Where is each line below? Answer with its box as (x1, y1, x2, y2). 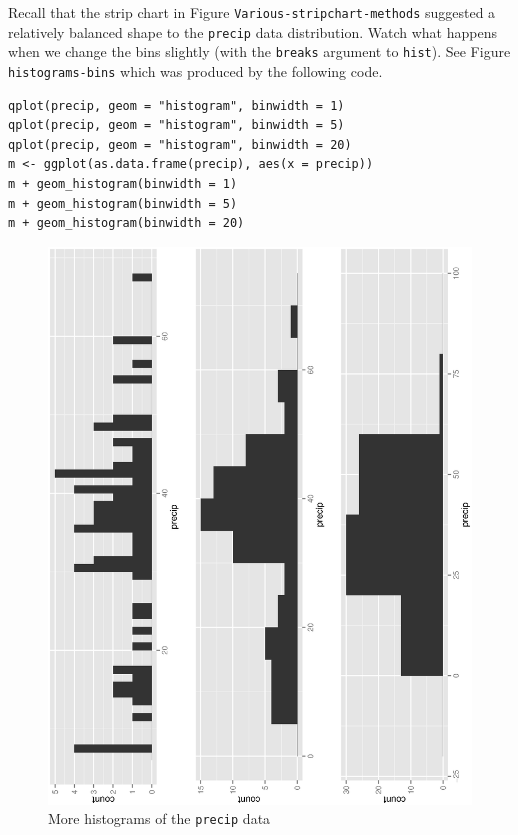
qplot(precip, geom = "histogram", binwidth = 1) (8, 98, 345, 113)
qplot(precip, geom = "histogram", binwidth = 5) (8, 118, 345, 133)
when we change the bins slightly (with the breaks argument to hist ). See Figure (8, 41, 511, 62)
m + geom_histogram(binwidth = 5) (8, 196, 238, 211)
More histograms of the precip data (48, 808, 271, 829)
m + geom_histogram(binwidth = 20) (8, 216, 245, 231)
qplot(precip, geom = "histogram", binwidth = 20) (8, 137, 352, 152)
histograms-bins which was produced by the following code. (8, 60, 383, 81)
